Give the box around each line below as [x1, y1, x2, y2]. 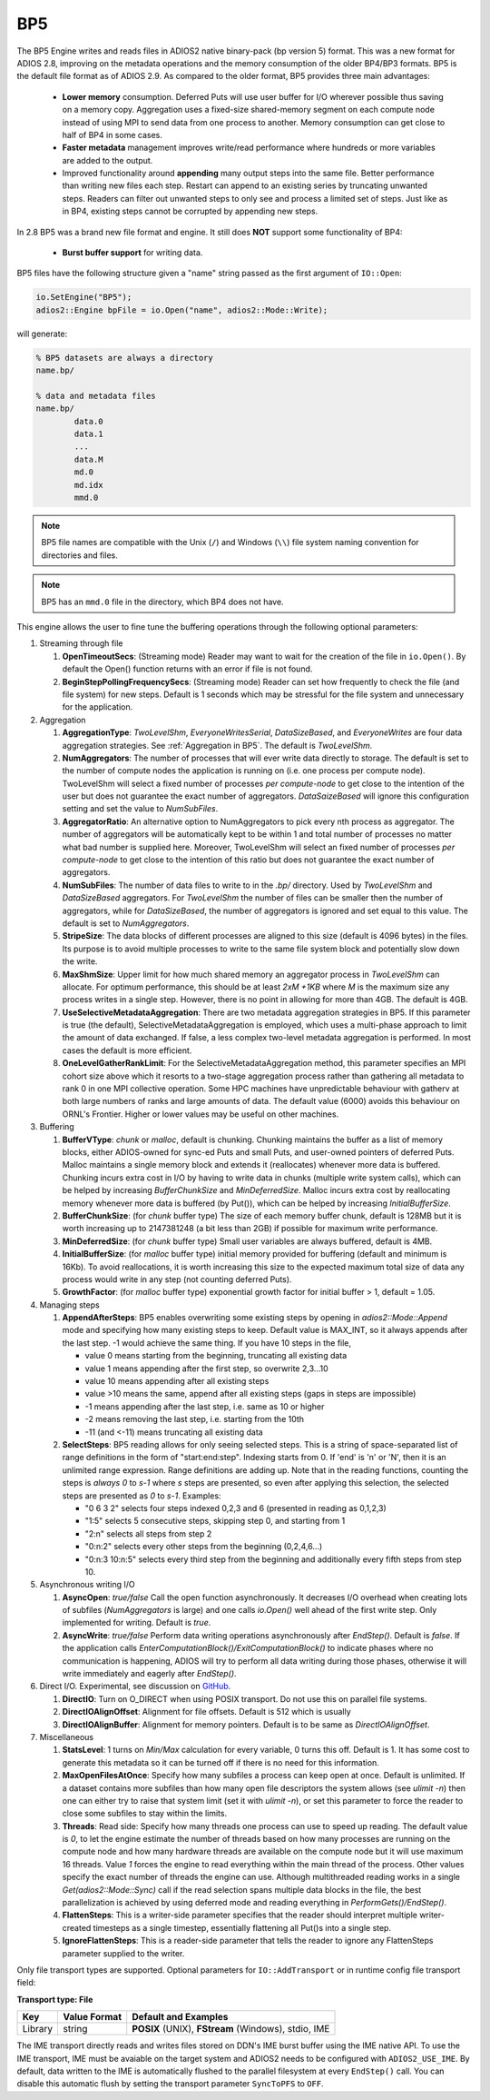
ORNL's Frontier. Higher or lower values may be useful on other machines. [62, 1109, 339, 1120]
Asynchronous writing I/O [39, 1579, 135, 1590]
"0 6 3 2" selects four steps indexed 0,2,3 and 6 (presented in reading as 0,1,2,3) [84, 1502, 387, 1513]
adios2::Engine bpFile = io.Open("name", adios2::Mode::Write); [35, 304, 328, 315]
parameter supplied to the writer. [62, 1947, 185, 1958]
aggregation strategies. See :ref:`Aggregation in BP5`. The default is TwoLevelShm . [62, 740, 373, 751]
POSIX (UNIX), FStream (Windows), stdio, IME [132, 2023, 330, 2035]
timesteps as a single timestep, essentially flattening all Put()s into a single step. [93, 1922, 392, 1933]
